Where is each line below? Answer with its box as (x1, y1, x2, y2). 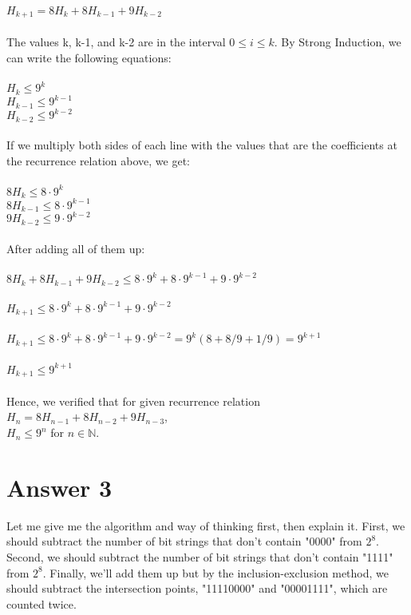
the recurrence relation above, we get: (6, 152, 190, 169)
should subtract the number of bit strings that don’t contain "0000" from (6, 533, 362, 550)
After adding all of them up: (6, 240, 145, 256)
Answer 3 (6, 470, 113, 503)
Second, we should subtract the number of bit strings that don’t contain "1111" (6, 548, 393, 565)
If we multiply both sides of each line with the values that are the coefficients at (6, 137, 397, 153)
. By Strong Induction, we (274, 34, 401, 50)
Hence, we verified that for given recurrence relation (6, 392, 260, 409)
